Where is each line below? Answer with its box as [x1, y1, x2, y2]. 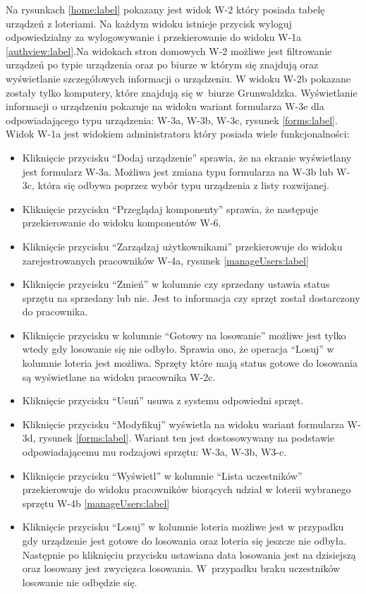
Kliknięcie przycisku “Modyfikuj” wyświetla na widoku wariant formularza [22, 416, 344, 431]
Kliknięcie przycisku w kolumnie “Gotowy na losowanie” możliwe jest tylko [22, 327, 346, 342]
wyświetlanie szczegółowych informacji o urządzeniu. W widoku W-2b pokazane [6, 71, 351, 85]
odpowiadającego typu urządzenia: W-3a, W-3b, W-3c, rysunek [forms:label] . [6, 112, 338, 127]
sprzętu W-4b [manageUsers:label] [22, 495, 170, 510]
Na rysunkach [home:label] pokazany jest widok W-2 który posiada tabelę [6, 2, 325, 16]
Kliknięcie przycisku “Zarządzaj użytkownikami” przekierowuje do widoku [22, 238, 343, 253]
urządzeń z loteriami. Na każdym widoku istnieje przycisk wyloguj [6, 16, 292, 30]
